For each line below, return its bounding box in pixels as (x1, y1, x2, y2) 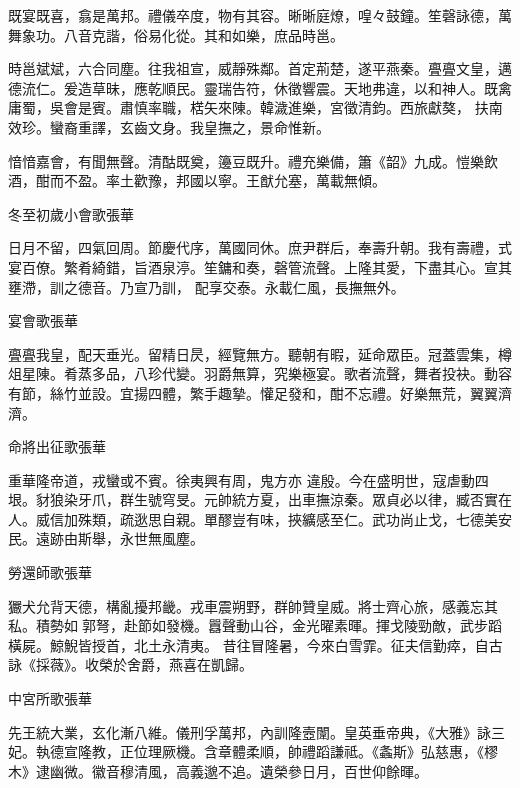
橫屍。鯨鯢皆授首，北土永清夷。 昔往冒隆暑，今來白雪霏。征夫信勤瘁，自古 (8, 634, 503, 655)
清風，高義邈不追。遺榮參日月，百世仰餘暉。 (133, 760, 428, 781)
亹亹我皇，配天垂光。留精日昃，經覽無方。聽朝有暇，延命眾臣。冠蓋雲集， (8, 343, 498, 364)
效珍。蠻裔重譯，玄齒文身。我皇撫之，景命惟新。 (8, 116, 330, 137)
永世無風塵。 (119, 528, 204, 549)
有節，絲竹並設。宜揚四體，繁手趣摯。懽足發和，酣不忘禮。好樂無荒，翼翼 (8, 382, 498, 403)
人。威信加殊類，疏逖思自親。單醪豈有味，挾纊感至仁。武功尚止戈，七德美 (8, 508, 498, 529)
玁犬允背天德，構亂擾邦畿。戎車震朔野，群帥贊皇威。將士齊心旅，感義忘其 (8, 595, 498, 616)
